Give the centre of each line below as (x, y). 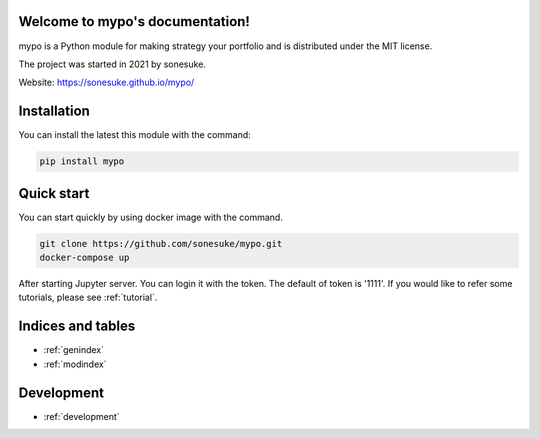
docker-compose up (84, 258)
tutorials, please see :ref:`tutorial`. (88, 297)
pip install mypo (82, 161)
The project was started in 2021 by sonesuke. (112, 64)
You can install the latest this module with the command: (135, 135)
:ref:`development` (81, 416)
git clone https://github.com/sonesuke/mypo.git (161, 243)
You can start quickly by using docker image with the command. (151, 217)
